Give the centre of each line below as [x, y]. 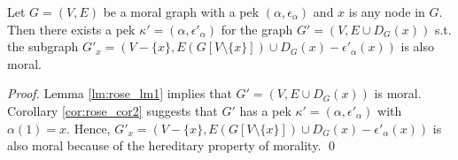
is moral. [398, 93]
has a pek [265, 110]
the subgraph [43, 46]
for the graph [257, 29]
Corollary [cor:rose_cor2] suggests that [113, 110]
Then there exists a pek [71, 29]
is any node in [387, 11]
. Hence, [89, 128]
